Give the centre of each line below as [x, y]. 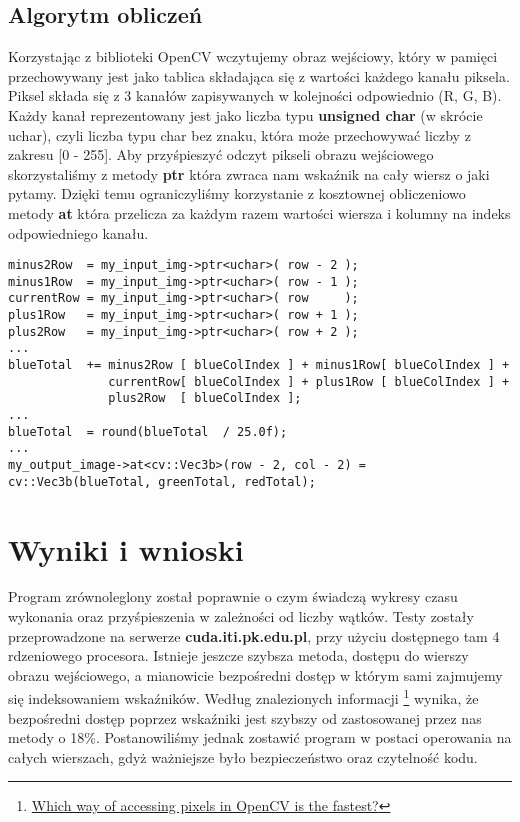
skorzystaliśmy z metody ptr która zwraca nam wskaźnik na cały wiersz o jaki [249, 173]
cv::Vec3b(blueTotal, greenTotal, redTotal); [162, 481]
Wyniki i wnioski [126, 548]
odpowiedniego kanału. [78, 232]
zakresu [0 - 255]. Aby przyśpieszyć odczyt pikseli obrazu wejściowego [221, 154]
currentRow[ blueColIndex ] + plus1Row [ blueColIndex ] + [309, 381]
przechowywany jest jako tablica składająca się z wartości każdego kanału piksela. [259, 75]
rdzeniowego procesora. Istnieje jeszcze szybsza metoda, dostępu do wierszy [238, 655]
